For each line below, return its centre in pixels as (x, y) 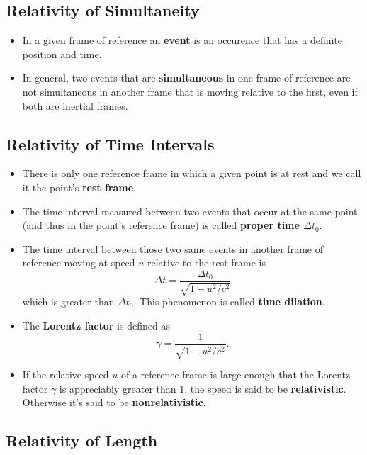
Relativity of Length (82, 440)
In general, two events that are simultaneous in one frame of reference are (186, 78)
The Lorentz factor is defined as (96, 325)
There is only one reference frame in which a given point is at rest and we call (192, 173)
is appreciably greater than (118, 388)
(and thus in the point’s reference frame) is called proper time (161, 225)
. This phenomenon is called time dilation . (229, 302)
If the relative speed (66, 375)
